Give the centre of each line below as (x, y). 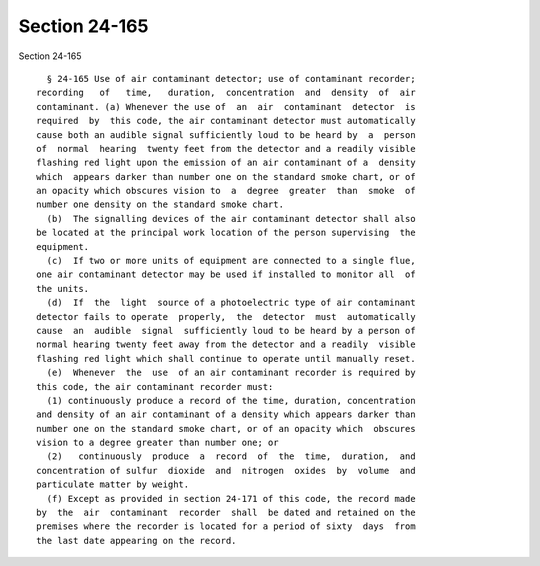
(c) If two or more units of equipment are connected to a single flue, (231, 261)
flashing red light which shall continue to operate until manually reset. (226, 358)
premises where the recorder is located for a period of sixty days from (226, 526)
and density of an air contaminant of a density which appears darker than (226, 414)
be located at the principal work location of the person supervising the (226, 233)
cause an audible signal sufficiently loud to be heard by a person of (226, 330)
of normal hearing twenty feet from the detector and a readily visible (226, 148)
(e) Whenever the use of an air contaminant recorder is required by (231, 373)
